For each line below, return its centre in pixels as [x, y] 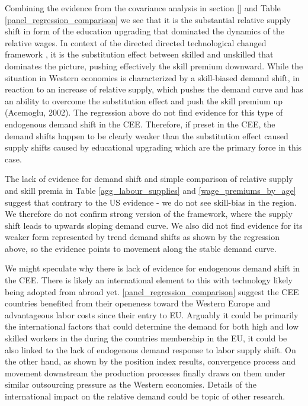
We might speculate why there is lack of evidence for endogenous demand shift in [153, 268]
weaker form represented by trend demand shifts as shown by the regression [142, 237]
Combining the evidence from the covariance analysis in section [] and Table [143, 8]
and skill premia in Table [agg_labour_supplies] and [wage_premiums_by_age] [150, 190]
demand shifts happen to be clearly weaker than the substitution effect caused [147, 135]
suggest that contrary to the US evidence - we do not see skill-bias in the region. [151, 202]
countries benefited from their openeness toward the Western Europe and [138, 303]
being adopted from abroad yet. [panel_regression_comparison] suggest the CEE [152, 291]
